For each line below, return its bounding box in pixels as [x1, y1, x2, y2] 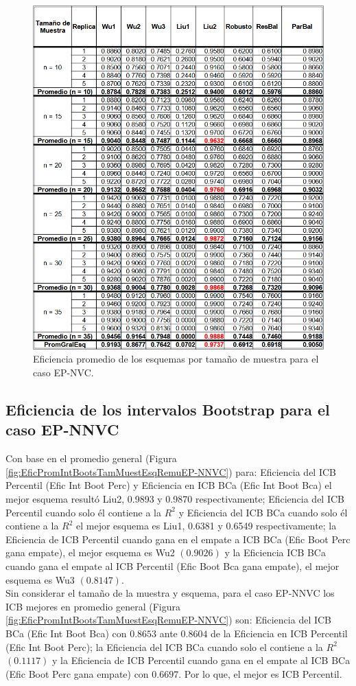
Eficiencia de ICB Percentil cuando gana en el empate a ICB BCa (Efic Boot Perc [5, 531, 351, 546]
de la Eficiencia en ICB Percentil [211, 626, 348, 640]
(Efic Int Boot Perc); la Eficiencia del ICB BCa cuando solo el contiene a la [5, 639, 323, 654]
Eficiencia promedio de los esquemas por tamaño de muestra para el [33, 352, 319, 366]
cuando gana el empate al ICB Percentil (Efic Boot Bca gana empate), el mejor [5, 559, 340, 573]
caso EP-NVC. [33, 365, 94, 380]
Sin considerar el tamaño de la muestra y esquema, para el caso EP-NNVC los [5, 586, 335, 600]
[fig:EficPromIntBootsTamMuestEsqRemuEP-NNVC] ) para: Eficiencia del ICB [5, 464, 336, 479]
